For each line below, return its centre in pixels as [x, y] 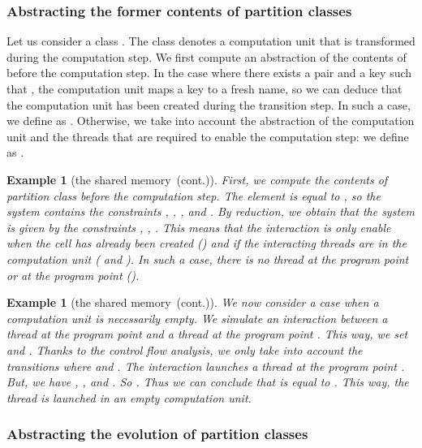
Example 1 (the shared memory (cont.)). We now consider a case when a [193, 302]
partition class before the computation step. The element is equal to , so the [194, 195]
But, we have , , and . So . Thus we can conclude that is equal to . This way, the [208, 382]
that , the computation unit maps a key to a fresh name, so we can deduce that [205, 88]
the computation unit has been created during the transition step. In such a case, [209, 104]
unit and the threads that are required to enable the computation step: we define [208, 136]
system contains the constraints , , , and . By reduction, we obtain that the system [211, 211]
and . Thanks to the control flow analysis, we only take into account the [185, 349]
